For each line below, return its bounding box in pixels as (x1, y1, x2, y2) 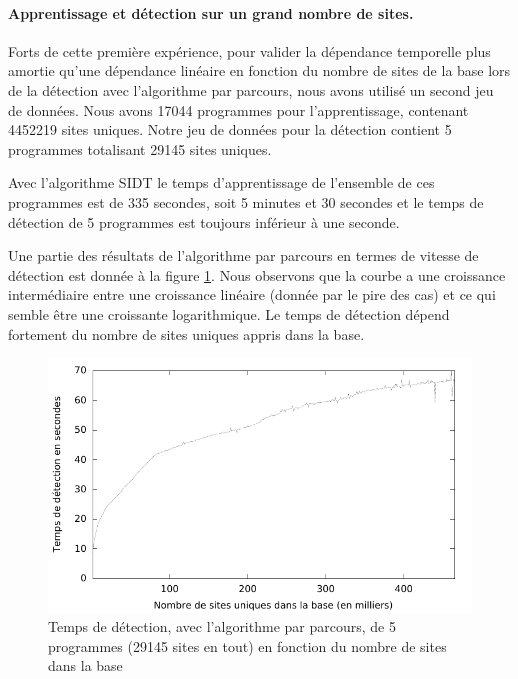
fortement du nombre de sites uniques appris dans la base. (8, 323, 365, 344)
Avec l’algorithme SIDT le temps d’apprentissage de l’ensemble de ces (8, 172, 435, 193)
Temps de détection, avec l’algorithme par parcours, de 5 (48, 616, 396, 637)
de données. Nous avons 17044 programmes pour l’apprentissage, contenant (8, 99, 469, 120)
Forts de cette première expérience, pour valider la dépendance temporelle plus (8, 40, 491, 61)
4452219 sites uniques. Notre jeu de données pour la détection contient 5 (8, 119, 452, 140)
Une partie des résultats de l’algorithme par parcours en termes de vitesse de (8, 245, 479, 266)
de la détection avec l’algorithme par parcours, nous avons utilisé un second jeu (8, 79, 494, 100)
